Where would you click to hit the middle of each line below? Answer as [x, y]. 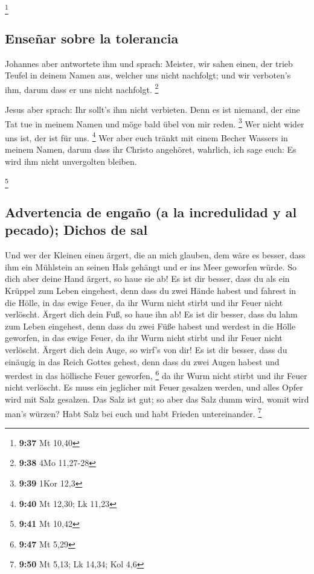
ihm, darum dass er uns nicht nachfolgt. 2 [82, 88]
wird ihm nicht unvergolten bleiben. [71, 161]
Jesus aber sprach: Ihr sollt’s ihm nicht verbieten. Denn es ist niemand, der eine [152, 109]
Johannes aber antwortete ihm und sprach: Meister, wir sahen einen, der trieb [149, 63]
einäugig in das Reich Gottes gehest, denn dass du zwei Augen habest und [142, 361]
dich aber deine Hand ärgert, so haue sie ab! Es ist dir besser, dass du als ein [147, 279]
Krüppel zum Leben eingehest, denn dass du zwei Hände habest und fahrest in [151, 290]
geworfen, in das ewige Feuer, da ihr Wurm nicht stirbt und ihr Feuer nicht [144, 338]
